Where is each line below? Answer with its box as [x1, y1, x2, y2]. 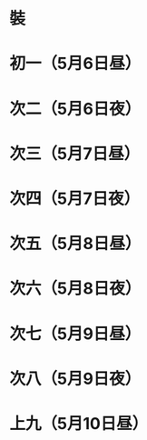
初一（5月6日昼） [9, 54, 142, 74]
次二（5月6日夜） [9, 98, 142, 119]
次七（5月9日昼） [9, 324, 142, 344]
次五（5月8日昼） [9, 234, 142, 255]
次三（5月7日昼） [9, 143, 141, 164]
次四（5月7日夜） [9, 188, 141, 209]
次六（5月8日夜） [9, 278, 142, 299]
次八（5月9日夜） [9, 368, 142, 389]
